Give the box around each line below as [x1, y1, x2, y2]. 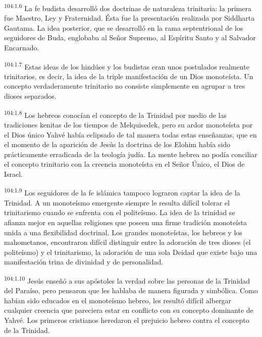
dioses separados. [4, 91, 57, 101]
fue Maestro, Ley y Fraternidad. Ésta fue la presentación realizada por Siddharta [4, 13, 255, 23]
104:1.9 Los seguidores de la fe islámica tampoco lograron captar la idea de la [4, 186, 240, 198]
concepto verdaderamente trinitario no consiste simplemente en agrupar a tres [4, 81, 245, 91]
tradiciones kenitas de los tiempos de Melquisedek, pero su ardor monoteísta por [4, 119, 253, 129]
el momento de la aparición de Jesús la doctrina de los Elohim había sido [4, 139, 230, 150]
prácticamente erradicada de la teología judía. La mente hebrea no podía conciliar [4, 149, 257, 159]
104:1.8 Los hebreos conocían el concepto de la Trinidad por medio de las [4, 108, 227, 120]
